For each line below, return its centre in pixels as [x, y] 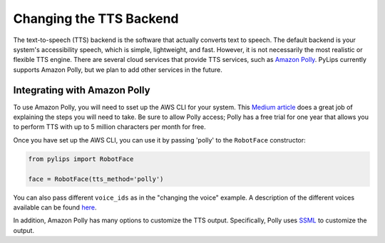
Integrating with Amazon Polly [82, 90]
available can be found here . [55, 207]
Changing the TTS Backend [96, 19]
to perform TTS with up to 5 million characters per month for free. [109, 127]
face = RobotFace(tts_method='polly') [96, 179]
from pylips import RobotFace [81, 159]
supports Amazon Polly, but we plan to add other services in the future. [118, 69]
